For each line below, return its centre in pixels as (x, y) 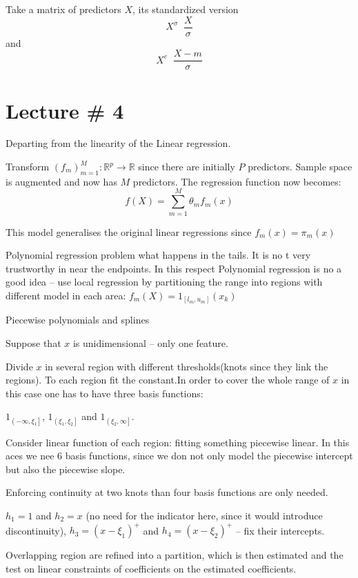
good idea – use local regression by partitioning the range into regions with (164, 282)
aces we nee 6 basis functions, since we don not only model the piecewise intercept (179, 456)
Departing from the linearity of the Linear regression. (118, 143)
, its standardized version (186, 9)
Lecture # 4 (65, 110)
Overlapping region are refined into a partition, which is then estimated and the (175, 555)
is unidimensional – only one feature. (150, 343)
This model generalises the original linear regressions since (129, 231)
